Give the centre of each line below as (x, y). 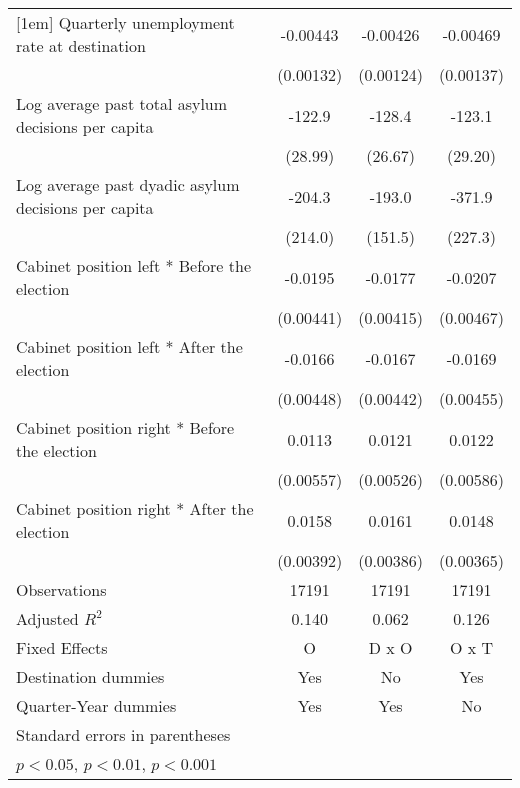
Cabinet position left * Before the (134, 265)
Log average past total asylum (122, 103)
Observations (61, 589)
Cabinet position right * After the (135, 508)
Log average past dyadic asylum (128, 184)
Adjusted (47, 618)
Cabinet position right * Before (125, 427)
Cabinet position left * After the (129, 346)
